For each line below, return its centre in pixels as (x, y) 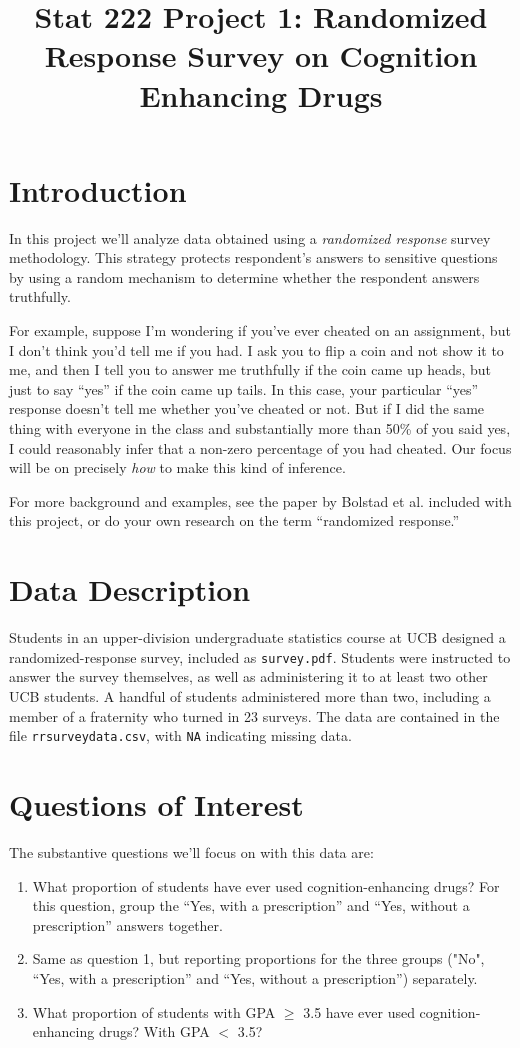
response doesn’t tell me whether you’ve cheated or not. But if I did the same (247, 408)
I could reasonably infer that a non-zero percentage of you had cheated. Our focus (260, 447)
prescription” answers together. (127, 924)
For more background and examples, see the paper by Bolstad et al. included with (260, 500)
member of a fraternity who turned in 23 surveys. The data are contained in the (254, 715)
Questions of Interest (156, 804)
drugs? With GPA (154, 1031)
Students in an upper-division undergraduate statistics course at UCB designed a (257, 637)
